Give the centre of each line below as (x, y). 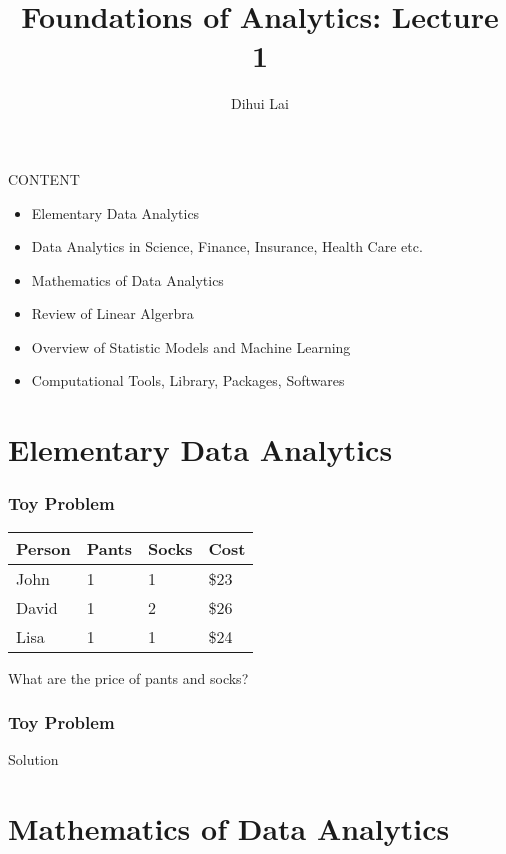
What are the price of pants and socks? (128, 677)
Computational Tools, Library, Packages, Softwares (188, 380)
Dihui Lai (260, 103)
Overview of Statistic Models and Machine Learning (191, 346)
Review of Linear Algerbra (112, 313)
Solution (33, 759)
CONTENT (44, 178)
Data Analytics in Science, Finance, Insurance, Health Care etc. (227, 246)
